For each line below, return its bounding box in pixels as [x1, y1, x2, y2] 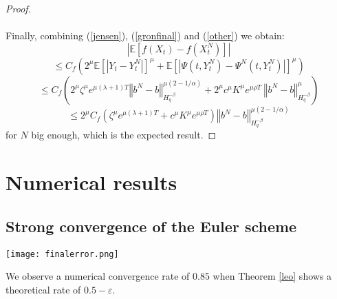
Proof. [6, 1, 31, 15]
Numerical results [6, 168, 177, 196]
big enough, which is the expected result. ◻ [31, 127, 217, 142]
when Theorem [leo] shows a [213, 269, 332, 283]
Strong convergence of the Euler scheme [6, 215, 297, 236]
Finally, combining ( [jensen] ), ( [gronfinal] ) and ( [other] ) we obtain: [6, 28, 285, 43]
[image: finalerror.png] [6, 249, 119, 259]
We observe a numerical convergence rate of [6, 269, 190, 283]
